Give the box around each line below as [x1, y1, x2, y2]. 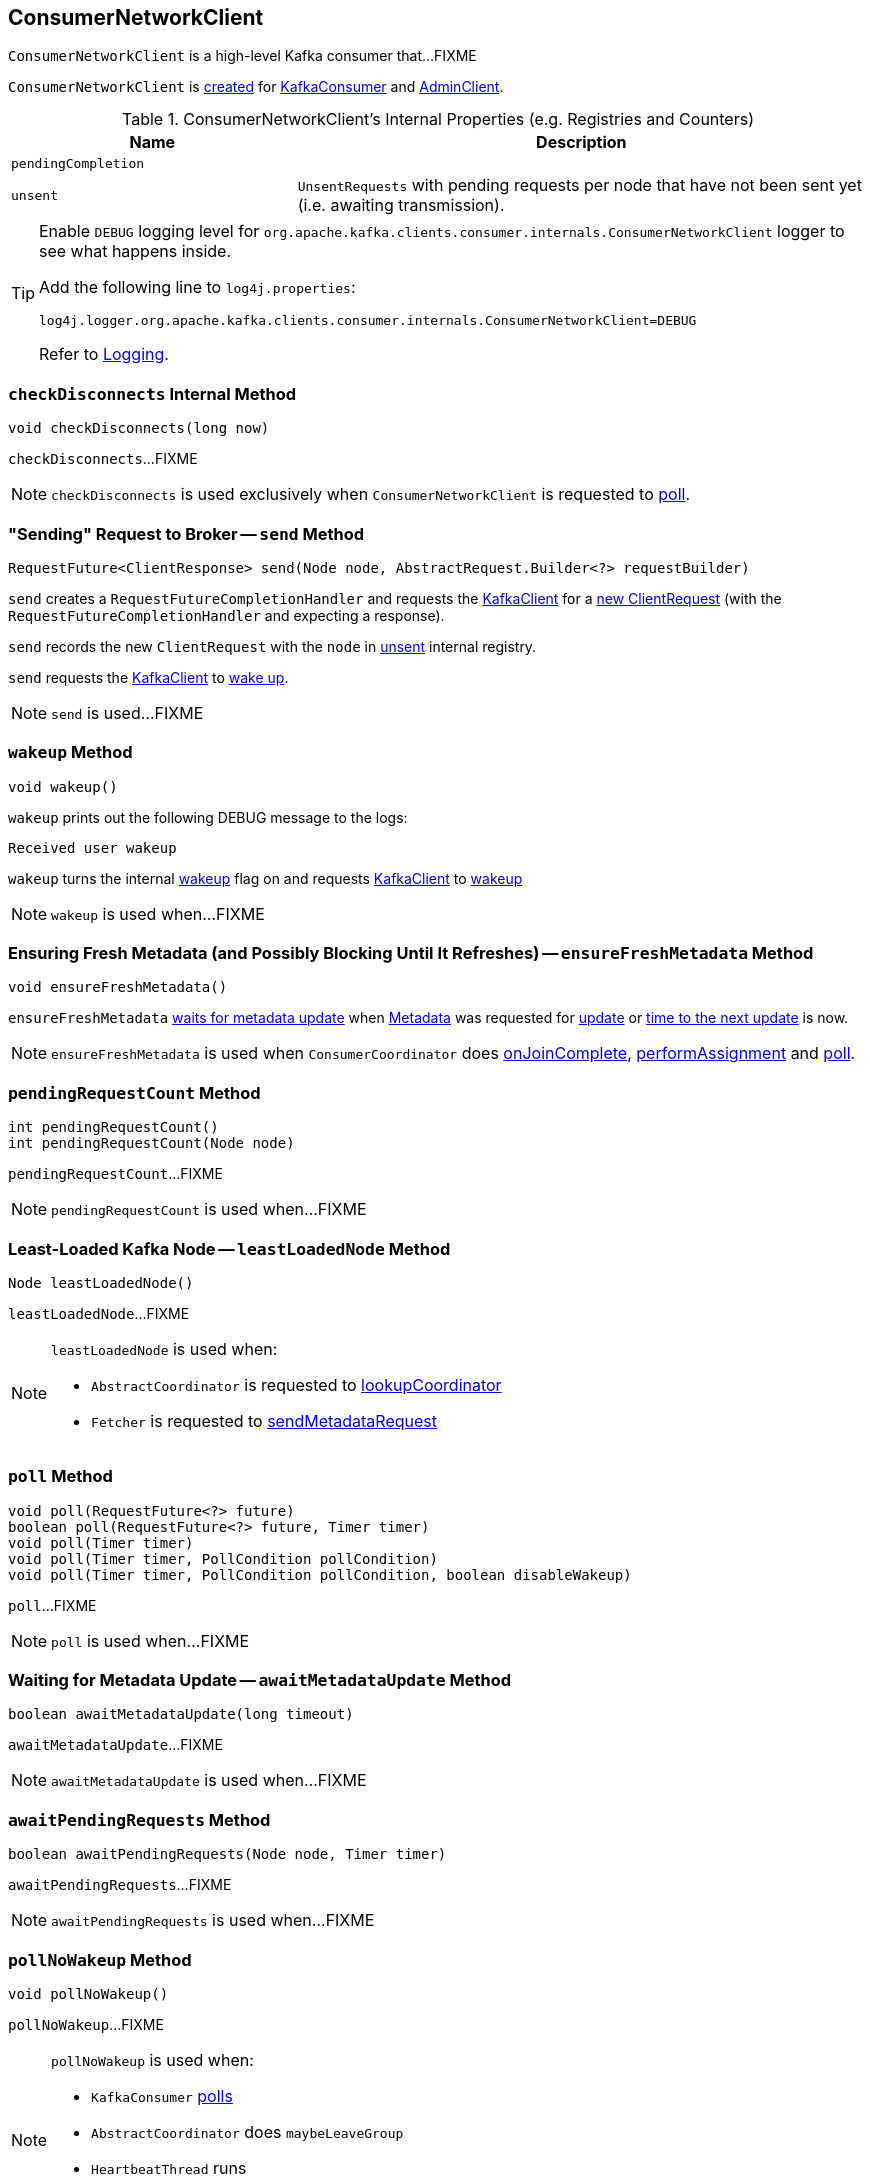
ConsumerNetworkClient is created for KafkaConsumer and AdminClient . [8, 78, 504, 96]
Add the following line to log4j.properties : [39, 277, 356, 298]
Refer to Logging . [39, 344, 169, 365]
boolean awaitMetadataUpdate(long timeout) [8, 1706, 354, 1723]
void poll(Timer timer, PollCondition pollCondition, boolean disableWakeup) [8, 1566, 632, 1583]
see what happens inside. [39, 241, 232, 262]
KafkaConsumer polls [91, 2085, 233, 2106]
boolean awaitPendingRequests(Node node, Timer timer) [8, 1846, 447, 1863]
